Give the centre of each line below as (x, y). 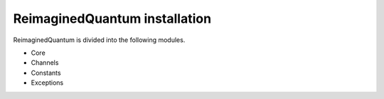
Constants (46, 73)
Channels (45, 63)
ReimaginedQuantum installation (112, 19)
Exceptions (47, 83)
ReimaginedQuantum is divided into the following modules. (99, 40)
